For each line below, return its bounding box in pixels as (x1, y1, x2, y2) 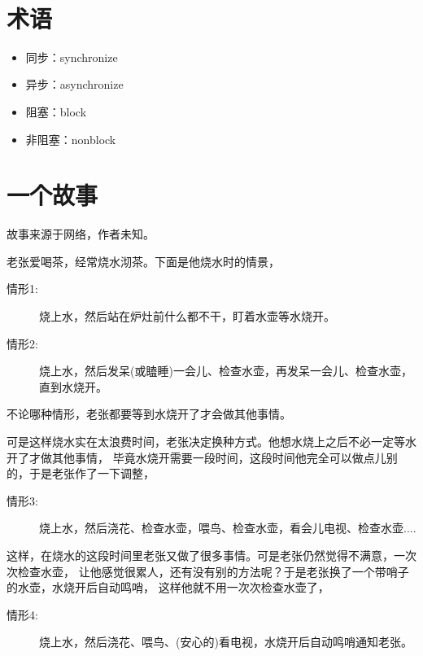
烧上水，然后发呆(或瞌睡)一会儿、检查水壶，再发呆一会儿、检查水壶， (39, 362, 412, 379)
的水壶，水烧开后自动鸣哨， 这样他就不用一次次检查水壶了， (7, 579, 329, 596)
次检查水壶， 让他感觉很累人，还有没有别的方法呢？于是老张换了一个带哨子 (7, 562, 409, 579)
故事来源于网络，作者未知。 (7, 225, 155, 243)
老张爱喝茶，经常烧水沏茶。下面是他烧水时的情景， (7, 252, 280, 269)
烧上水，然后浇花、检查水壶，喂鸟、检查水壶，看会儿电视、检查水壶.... (39, 519, 416, 536)
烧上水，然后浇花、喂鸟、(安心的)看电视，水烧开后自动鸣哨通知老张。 (39, 633, 412, 650)
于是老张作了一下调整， (28, 465, 155, 482)
